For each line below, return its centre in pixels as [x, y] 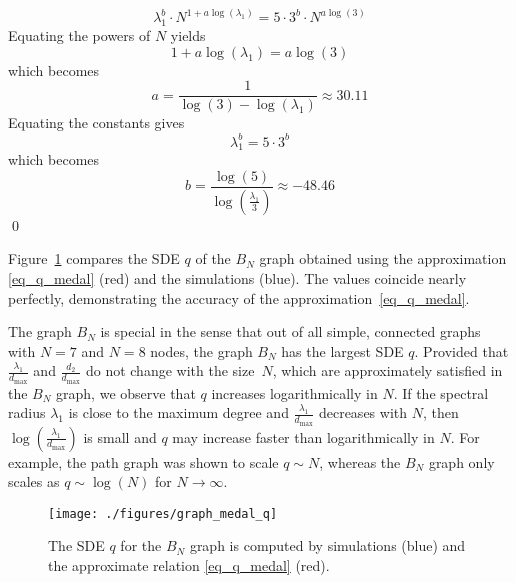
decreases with [363, 412]
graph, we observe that [126, 392]
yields [188, 35]
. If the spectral [441, 392]
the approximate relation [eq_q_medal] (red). [189, 564]
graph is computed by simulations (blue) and [327, 545]
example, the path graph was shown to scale [143, 461]
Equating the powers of [79, 35]
